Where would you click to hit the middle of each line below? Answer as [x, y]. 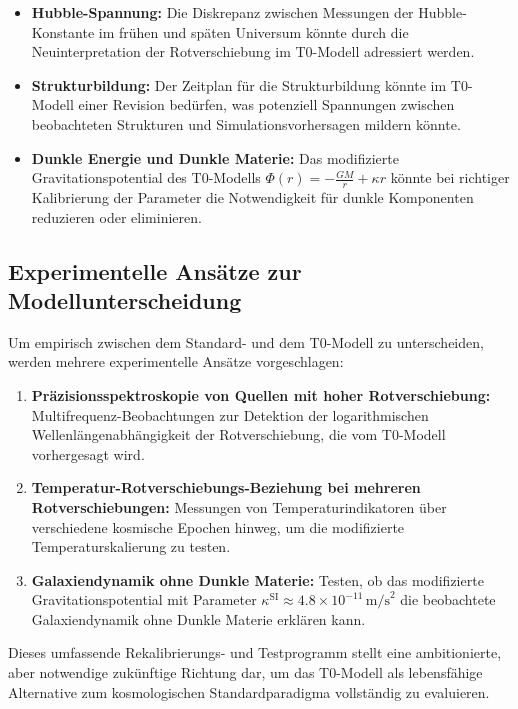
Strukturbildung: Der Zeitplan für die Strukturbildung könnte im [239, 84]
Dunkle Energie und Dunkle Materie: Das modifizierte [215, 157]
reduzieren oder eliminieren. [116, 216]
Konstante [63, 31]
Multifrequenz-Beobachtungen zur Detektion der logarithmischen [230, 414]
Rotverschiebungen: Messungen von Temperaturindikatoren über [239, 506]
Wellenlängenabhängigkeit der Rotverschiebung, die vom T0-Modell [238, 434]
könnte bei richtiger [450, 177]
